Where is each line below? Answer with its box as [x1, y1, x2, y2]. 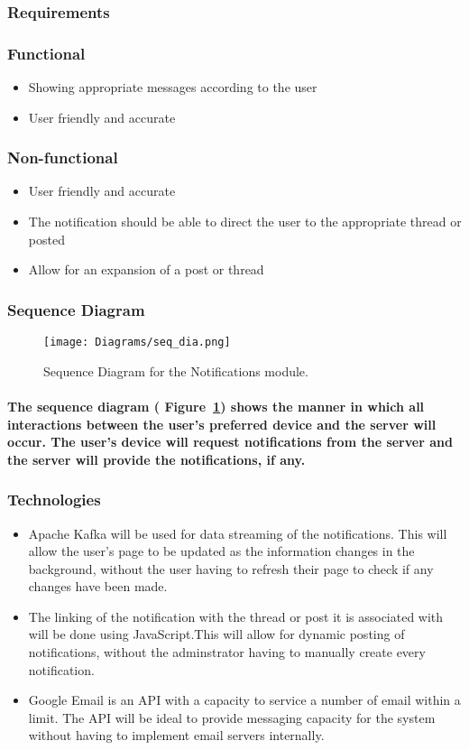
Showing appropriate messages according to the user [28, 78, 317, 97]
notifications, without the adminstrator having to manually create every [28, 643, 426, 662]
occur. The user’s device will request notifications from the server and [7, 432, 453, 451]
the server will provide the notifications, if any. [7, 449, 306, 468]
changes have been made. [28, 577, 168, 596]
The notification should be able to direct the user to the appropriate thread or [28, 212, 462, 231]
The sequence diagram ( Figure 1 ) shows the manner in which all [7, 396, 425, 415]
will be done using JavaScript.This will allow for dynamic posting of [28, 625, 405, 644]
